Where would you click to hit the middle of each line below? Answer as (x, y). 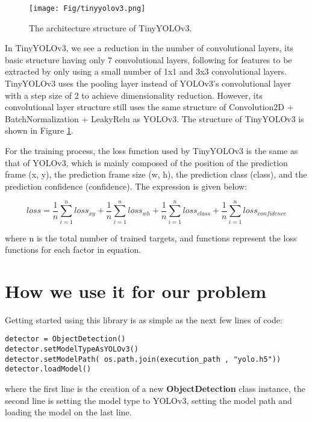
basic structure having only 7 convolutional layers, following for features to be (148, 59)
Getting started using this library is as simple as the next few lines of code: (144, 319)
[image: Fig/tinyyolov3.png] (87, 8)
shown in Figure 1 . (39, 130)
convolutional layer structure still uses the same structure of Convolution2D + (149, 107)
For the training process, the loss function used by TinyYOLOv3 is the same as (151, 150)
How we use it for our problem (136, 290)
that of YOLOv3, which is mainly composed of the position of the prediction (146, 162)
